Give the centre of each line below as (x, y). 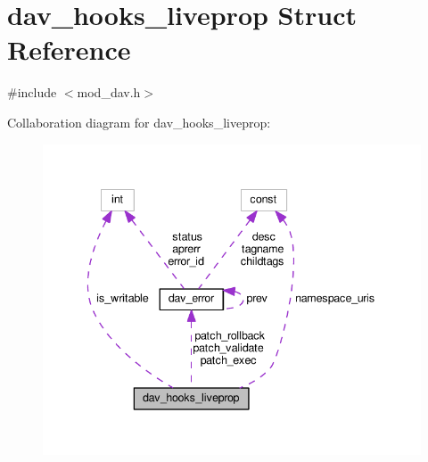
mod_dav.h (109, 92)
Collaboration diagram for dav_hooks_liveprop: (139, 122)
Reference (69, 49)
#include (32, 92)
